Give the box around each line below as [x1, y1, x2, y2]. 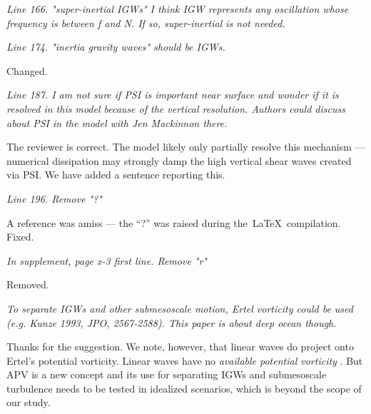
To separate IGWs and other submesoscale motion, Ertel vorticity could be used [6, 301, 353, 315]
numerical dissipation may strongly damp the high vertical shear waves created [6, 153, 352, 168]
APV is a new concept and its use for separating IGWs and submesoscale [6, 367, 327, 382]
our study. [6, 395, 51, 410]
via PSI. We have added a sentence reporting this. [6, 167, 225, 182]
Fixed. [6, 229, 34, 244]
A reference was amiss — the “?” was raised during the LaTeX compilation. [6, 215, 341, 230]
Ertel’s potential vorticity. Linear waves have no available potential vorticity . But [6, 353, 363, 368]
